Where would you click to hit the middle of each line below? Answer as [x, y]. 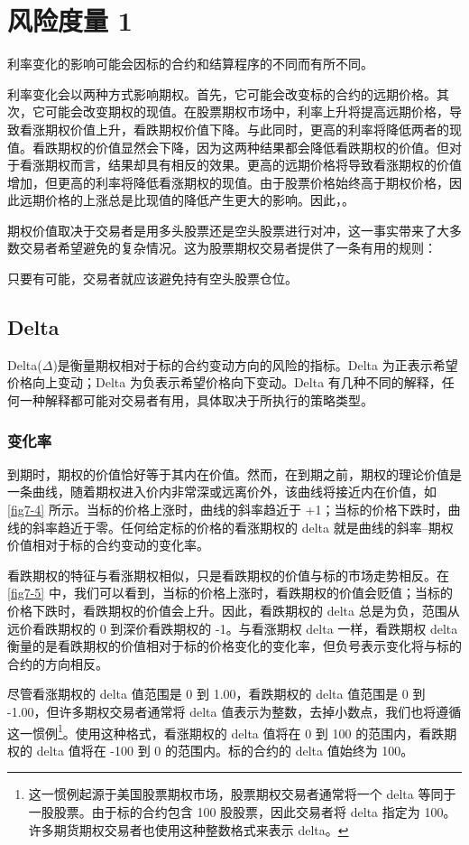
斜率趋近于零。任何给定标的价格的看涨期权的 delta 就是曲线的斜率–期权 [243, 527]
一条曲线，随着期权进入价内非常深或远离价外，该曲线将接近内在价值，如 [222, 492]
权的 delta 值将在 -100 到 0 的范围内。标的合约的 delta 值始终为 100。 [211, 750]
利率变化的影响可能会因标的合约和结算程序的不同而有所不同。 [190, 64]
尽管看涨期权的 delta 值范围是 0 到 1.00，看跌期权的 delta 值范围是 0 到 [216, 694]
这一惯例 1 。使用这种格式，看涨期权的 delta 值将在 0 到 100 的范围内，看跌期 [232, 731]
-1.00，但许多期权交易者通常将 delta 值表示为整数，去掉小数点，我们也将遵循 [234, 711]
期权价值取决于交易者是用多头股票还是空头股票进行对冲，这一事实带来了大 [228, 230]
